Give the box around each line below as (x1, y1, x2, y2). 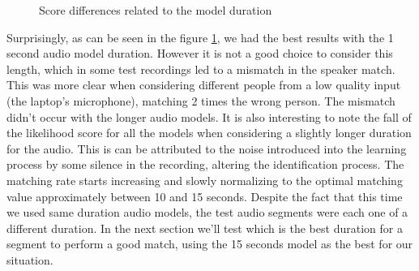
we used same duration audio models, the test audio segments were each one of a (6, 204, 408, 221)
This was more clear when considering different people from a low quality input (6, 76, 401, 93)
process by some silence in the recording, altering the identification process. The (6, 156, 404, 173)
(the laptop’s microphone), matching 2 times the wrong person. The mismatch (6, 92, 395, 109)
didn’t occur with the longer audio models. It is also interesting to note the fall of (6, 108, 412, 125)
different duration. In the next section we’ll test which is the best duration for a (6, 219, 403, 236)
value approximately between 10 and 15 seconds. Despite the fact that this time (6, 187, 403, 204)
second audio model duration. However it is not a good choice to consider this (6, 45, 393, 62)
